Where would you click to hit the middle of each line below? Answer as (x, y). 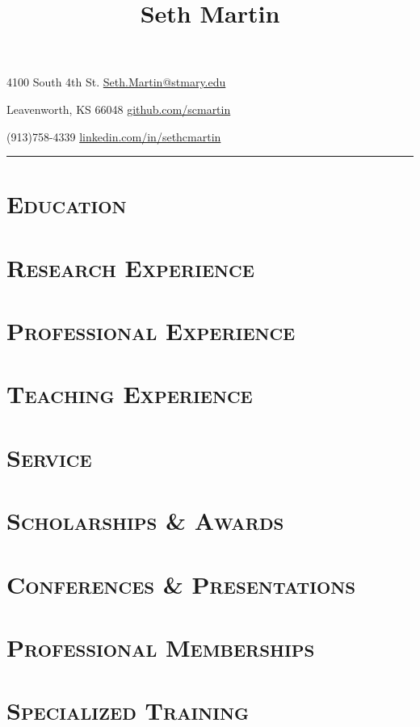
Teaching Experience (130, 394)
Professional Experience (151, 331)
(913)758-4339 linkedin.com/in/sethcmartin (114, 136)
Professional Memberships (161, 647)
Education (67, 204)
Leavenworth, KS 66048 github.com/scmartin (119, 109)
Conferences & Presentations (181, 584)
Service (49, 457)
